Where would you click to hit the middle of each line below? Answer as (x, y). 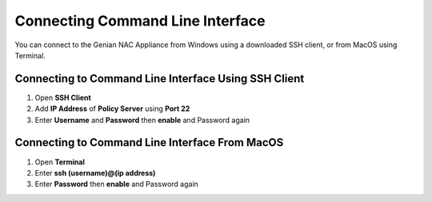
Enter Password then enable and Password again (117, 184)
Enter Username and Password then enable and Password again (142, 120)
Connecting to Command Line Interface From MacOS (149, 143)
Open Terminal (60, 162)
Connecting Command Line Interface (140, 21)
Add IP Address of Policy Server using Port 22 (112, 109)
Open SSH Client (63, 97)
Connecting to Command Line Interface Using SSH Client (160, 79)
